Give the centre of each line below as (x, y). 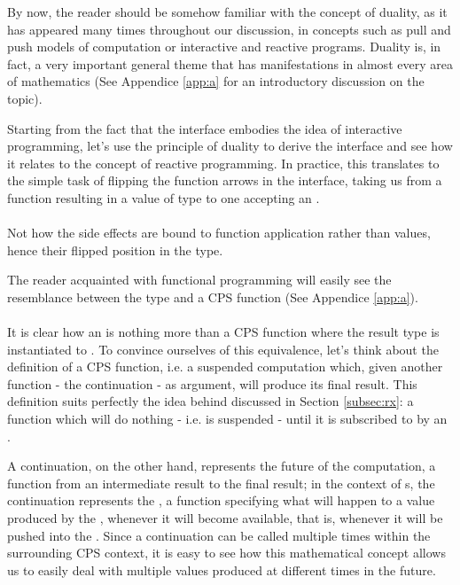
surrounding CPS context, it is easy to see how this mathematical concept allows (226, 553)
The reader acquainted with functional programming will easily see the (199, 280)
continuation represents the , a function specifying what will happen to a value (221, 500)
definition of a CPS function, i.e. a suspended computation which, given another (225, 367)
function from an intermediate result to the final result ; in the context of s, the (221, 483)
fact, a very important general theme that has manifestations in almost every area (230, 63)
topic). (25, 98)
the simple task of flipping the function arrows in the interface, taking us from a (225, 180)
